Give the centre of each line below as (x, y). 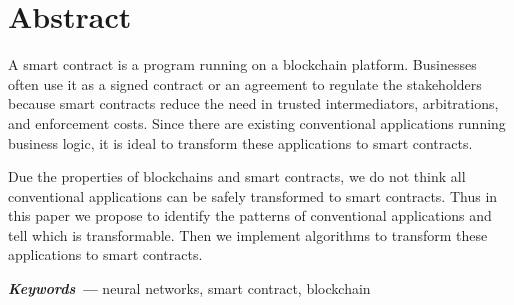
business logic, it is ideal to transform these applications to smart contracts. (240, 142)
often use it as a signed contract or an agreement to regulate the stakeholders (245, 83)
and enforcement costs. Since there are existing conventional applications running (257, 122)
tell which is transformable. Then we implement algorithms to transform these (248, 234)
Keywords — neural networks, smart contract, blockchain (189, 288)
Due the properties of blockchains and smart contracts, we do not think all (237, 176)
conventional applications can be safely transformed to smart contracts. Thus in (253, 195)
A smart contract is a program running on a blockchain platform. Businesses (242, 64)
